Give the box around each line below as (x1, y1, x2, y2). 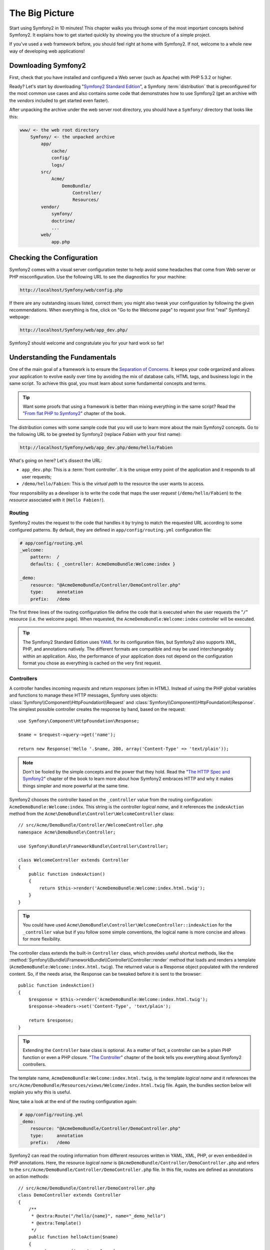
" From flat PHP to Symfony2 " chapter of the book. (22, 410, 126, 416)
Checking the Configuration (9, 253, 98, 262)
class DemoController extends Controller (18, 1192, 121, 1198)
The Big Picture (9, 7, 74, 18)
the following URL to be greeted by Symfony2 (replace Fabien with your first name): (9, 431, 182, 437)
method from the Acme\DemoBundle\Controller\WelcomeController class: (9, 810, 174, 816)
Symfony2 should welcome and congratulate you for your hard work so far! (9, 340, 164, 346)
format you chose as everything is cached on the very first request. (22, 660, 162, 666)
